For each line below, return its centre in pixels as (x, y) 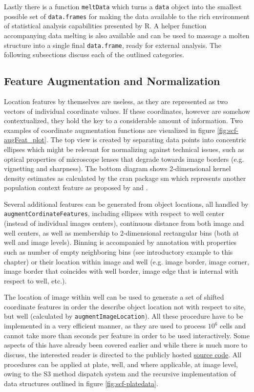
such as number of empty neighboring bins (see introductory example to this (118, 251)
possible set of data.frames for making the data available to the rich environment (127, 16)
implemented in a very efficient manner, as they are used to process (105, 326)
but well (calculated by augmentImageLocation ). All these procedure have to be (124, 316)
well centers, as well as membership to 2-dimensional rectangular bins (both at (122, 232)
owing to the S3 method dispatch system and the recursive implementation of (120, 374)
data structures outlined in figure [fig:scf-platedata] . (81, 383)
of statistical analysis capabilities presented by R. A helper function (105, 26)
